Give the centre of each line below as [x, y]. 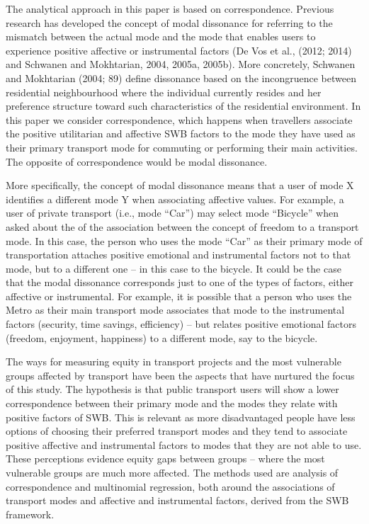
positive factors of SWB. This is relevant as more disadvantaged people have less [181, 417]
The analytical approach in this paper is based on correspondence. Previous [170, 8]
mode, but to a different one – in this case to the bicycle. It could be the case [174, 268]
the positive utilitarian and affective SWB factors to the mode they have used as [181, 133]
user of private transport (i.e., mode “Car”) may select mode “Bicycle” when [172, 213]
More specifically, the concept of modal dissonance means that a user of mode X [180, 185]
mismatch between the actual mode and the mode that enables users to [161, 36]
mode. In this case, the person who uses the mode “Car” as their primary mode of [184, 240]
